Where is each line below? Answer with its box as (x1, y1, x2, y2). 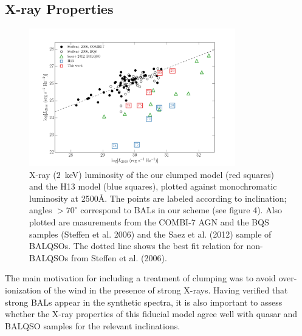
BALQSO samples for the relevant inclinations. (5, 319, 180, 332)
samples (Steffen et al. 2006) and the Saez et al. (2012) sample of (29, 227, 272, 240)
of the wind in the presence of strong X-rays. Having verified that (44, 284, 288, 297)
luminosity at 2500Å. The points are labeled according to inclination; (29, 191, 287, 204)
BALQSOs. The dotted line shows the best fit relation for (29, 239, 244, 252)
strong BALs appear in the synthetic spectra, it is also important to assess (5, 295, 283, 308)
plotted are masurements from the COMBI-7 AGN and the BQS (29, 216, 269, 228)
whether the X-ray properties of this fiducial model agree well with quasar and (5, 307, 298, 320)
